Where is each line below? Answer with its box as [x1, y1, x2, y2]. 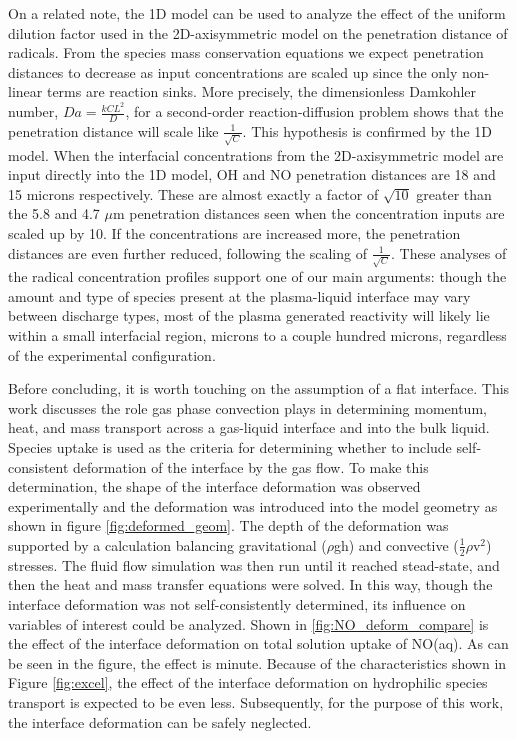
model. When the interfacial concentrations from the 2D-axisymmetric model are [8, 144, 504, 165]
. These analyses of [390, 242, 507, 263]
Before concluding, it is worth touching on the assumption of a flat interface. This [8, 378, 510, 399]
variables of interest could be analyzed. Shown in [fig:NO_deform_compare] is [8, 613, 489, 634]
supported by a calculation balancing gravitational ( [8, 534, 327, 555]
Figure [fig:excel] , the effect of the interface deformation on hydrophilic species [8, 672, 488, 693]
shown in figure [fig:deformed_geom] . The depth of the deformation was [8, 515, 449, 536]
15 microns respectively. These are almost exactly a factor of [8, 183, 379, 204]
